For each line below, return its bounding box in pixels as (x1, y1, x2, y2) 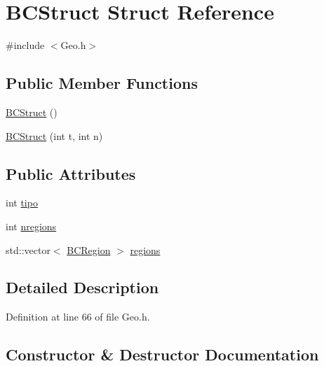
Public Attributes (6, 162, 136, 184)
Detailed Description (6, 276, 159, 298)
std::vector (6, 242, 50, 257)
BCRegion (67, 242, 111, 257)
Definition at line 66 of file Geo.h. (6, 309, 150, 324)
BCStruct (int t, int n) (6, 128, 103, 143)
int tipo (6, 195, 38, 210)
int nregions (6, 218, 57, 233)
